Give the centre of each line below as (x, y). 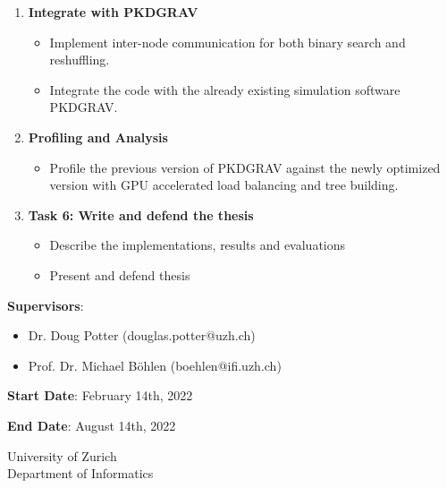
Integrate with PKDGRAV (113, 12)
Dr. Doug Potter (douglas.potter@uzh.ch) (142, 335)
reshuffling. (80, 60)
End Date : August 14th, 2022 (92, 425)
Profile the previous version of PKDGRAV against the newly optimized (245, 167)
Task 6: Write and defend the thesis (141, 214)
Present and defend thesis (120, 274)
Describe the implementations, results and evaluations (198, 245)
